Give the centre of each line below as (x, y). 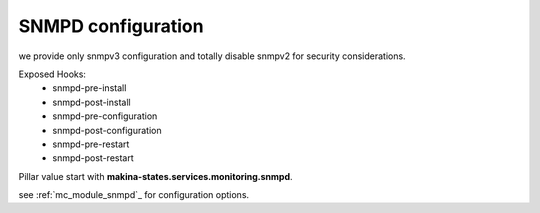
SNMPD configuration (111, 26)
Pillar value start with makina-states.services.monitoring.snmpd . (156, 176)
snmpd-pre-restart (91, 144)
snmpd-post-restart (93, 158)
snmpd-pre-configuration (105, 116)
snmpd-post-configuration (107, 130)
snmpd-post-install (91, 102)
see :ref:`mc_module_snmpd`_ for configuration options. (134, 195)
